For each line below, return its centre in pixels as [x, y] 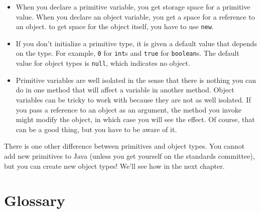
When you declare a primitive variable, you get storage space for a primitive [133, 7]
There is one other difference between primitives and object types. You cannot [124, 146]
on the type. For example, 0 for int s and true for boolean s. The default [127, 53]
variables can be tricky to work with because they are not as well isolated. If [133, 99]
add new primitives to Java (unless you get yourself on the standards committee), [129, 155]
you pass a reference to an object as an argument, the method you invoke [128, 109]
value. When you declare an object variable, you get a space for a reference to [135, 16]
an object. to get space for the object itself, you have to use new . [115, 26]
